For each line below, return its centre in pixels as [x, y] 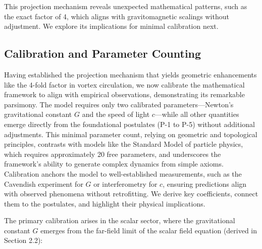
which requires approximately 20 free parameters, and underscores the [113, 154]
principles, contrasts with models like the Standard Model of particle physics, [124, 144]
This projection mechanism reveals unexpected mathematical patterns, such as [126, 6]
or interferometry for [125, 183]
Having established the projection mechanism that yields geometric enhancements [130, 74]
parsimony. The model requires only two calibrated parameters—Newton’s [119, 104]
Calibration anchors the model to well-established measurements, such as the [123, 173]
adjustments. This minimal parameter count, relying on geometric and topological [131, 134]
